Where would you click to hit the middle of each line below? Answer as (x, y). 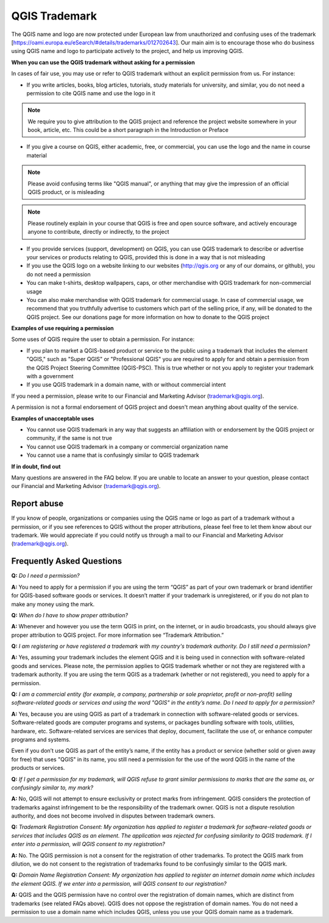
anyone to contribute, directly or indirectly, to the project (99, 232)
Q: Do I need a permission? (45, 576)
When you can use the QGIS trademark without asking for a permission (103, 62)
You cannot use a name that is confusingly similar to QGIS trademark (113, 455)
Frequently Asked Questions (67, 561)
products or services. (38, 768)
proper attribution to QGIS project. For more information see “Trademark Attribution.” (118, 635)
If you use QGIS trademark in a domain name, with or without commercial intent (126, 385)
